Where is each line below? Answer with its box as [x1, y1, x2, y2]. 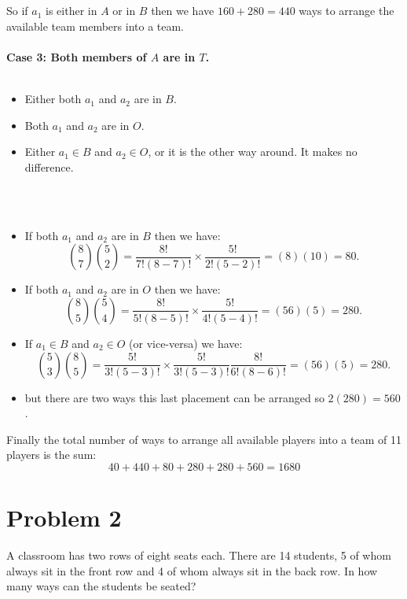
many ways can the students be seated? [6, 578, 196, 594]
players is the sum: [6, 446, 97, 463]
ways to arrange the [299, 2, 394, 19]
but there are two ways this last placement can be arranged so [24, 389, 324, 405]
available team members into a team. [6, 17, 185, 34]
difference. [24, 158, 74, 175]
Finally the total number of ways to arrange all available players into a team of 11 [6, 431, 401, 447]
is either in [46, 2, 97, 19]
